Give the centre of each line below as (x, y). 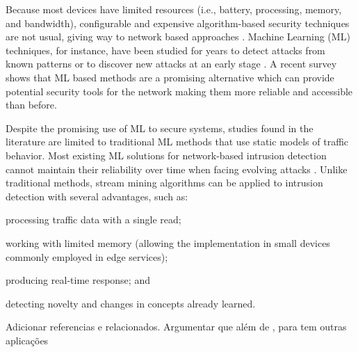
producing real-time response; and (78, 280)
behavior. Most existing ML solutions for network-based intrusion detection (166, 155)
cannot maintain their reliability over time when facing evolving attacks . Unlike (177, 169)
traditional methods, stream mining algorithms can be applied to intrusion (164, 183)
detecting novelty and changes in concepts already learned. (131, 303)
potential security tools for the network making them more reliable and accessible (179, 91)
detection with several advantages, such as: (97, 196)
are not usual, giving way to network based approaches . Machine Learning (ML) (178, 37)
